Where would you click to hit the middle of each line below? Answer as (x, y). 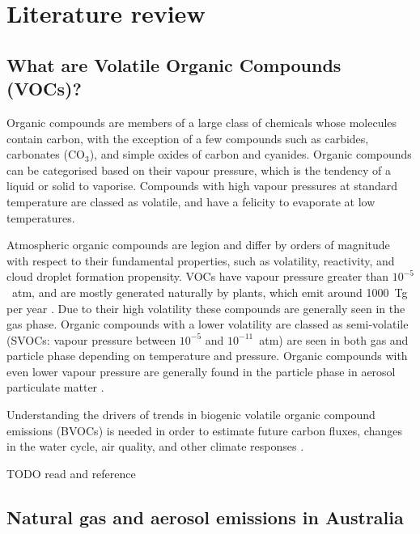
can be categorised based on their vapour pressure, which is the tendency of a (199, 170)
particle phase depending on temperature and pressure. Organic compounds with (207, 356)
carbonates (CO (46, 154)
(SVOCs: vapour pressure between (91, 339)
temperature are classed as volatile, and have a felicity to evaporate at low (191, 201)
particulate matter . (55, 387)
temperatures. (41, 217)
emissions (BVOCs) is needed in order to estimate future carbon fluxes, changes (204, 430)
